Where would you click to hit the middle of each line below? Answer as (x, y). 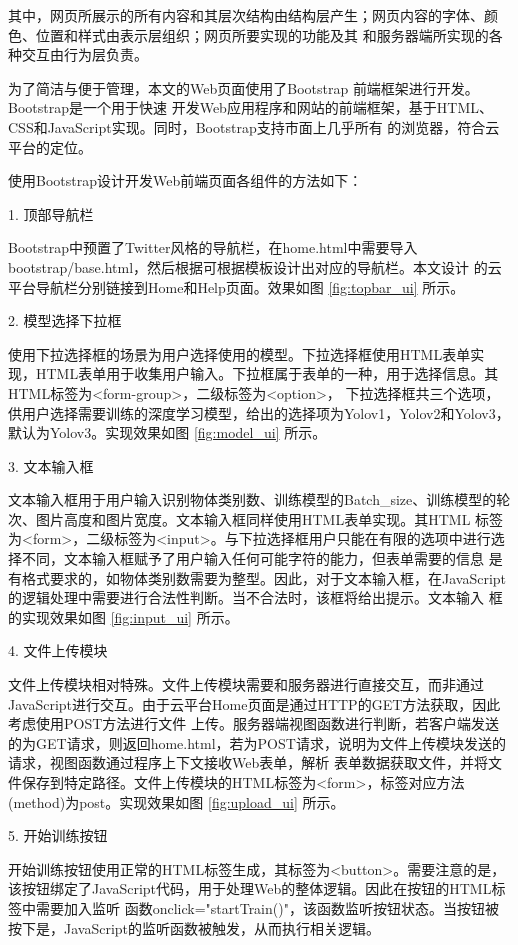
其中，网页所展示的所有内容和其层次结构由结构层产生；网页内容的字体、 (246, 15)
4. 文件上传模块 (58, 650)
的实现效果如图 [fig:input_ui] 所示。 (123, 616)
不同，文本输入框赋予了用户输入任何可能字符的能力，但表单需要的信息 (252, 558)
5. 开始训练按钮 (58, 835)
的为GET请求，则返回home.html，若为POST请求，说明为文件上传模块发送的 (257, 742)
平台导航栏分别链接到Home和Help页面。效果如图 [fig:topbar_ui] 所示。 (236, 286)
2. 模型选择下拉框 (65, 320)
